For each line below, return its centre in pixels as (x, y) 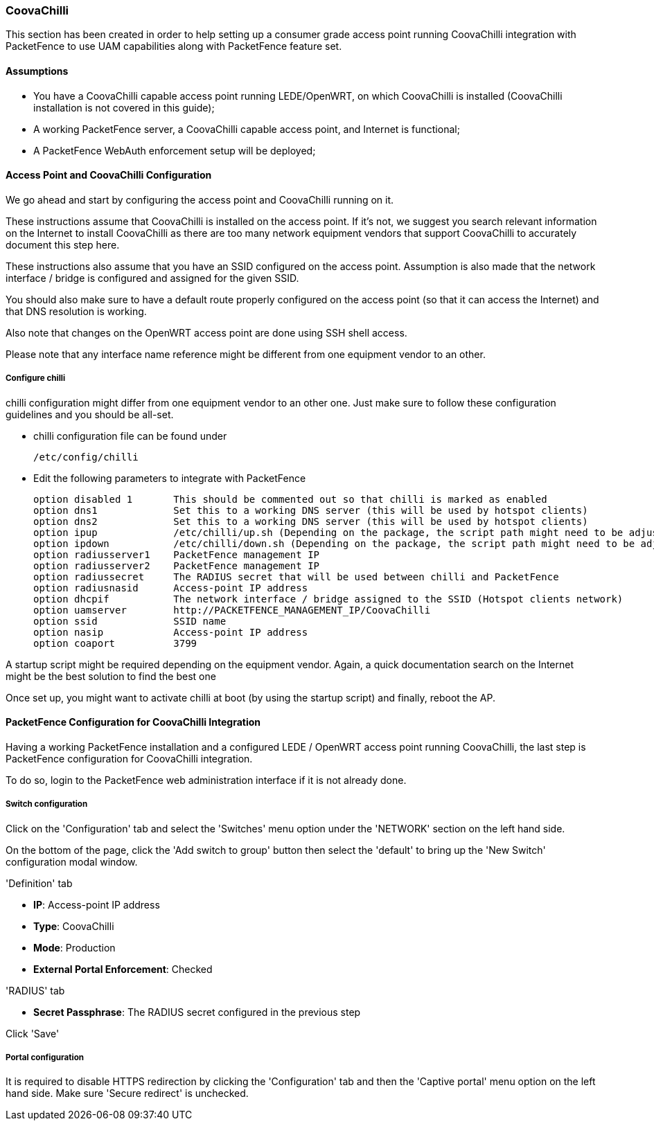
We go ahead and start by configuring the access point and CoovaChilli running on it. (200, 199)
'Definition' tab (39, 883)
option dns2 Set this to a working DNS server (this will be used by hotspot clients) (311, 521)
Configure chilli (36, 378)
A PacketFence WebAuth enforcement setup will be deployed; (175, 150)
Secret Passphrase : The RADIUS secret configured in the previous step (197, 1012)
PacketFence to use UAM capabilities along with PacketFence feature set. (174, 46)
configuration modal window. (72, 861)
